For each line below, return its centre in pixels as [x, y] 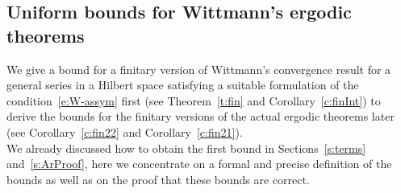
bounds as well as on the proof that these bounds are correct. [158, 179]
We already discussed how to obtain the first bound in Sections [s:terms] [186, 148]
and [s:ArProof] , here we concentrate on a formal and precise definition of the [199, 164]
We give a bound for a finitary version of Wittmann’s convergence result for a [199, 69]
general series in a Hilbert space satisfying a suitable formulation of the [183, 85]
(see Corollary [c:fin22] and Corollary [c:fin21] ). [125, 131]
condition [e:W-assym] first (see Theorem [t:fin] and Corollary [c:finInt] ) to [194, 100]
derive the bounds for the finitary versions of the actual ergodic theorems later [200, 116]
